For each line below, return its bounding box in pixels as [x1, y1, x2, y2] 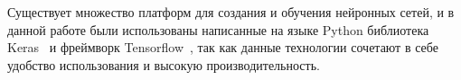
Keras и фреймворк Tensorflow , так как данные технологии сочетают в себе [7, 38, 438, 57]
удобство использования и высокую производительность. [7, 55, 320, 74]
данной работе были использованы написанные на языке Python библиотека [7, 20, 429, 39]
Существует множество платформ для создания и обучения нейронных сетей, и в [7, 3, 455, 21]
